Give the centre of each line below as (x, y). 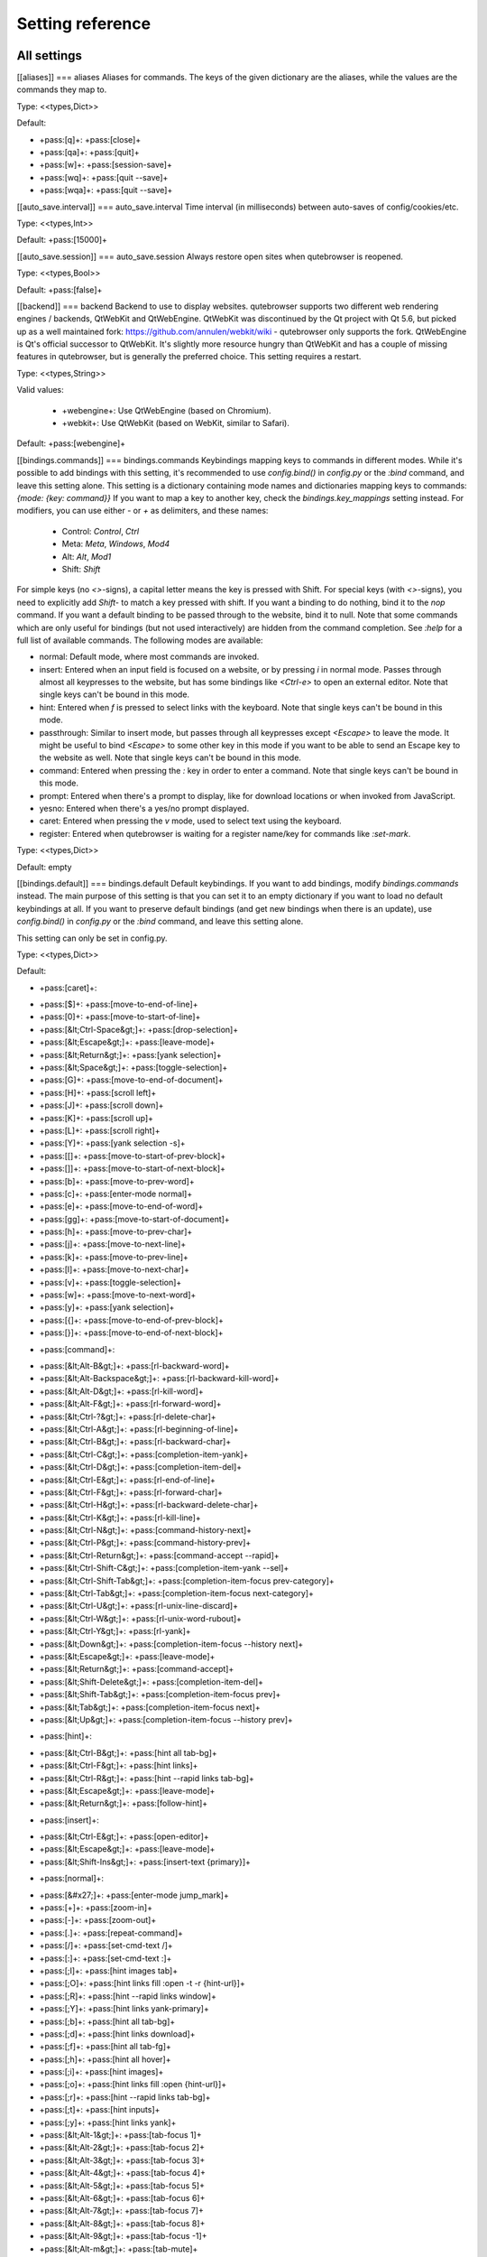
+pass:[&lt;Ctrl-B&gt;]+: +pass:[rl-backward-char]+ (135, 1442)
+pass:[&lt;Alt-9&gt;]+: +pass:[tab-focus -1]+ (123, 2236)
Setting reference (84, 23)
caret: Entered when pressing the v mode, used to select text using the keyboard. (190, 821)
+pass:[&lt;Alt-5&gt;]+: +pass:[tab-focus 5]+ (122, 2186)
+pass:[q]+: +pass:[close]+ (90, 139)
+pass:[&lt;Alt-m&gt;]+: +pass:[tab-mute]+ (119, 2249)
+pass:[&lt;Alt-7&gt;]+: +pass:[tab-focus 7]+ (122, 2211)
